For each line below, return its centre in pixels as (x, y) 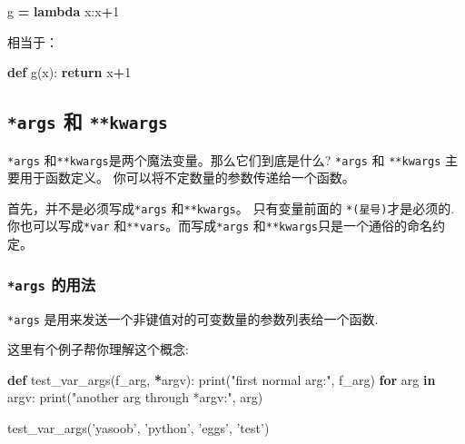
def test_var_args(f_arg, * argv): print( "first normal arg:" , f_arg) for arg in (222, 379)
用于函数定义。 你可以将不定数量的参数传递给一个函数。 (187, 178)
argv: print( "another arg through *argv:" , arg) (135, 397)
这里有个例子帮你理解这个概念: (98, 349)
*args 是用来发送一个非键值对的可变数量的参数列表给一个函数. (193, 318)
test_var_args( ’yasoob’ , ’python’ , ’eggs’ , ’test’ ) (139, 427)
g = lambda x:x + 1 (64, 11)
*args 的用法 (52, 284)
